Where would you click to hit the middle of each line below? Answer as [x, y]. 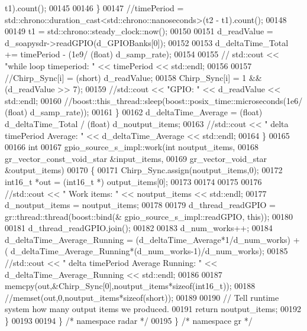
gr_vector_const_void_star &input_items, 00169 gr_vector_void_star [136, 158]
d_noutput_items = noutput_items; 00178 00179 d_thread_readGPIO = [140, 205]
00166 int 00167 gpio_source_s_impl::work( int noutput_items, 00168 [132, 147]
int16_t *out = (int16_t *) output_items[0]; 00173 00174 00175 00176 [133, 181]
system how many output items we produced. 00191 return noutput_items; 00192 [153, 309]
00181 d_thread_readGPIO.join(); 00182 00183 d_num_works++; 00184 [139, 228]
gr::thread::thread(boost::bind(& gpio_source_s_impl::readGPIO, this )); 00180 [149, 216]
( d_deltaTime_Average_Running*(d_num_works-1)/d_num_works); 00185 [146, 251]
